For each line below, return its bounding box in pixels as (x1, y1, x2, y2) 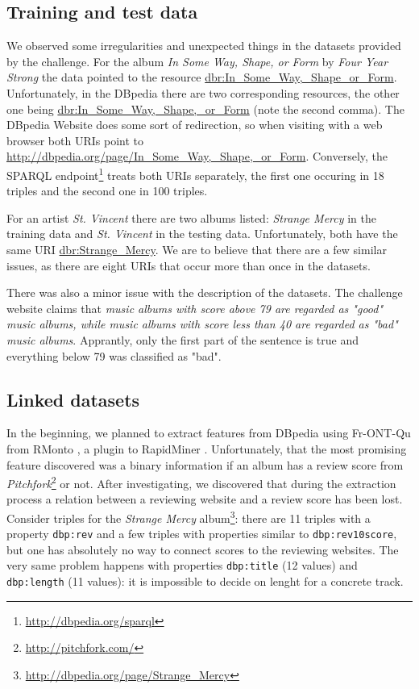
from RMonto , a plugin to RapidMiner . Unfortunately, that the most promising (6, 440, 407, 457)
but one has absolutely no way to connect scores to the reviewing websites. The (6, 541, 399, 557)
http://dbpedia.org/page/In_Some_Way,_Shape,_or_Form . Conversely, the (6, 148, 388, 165)
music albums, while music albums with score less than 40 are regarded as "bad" (6, 315, 398, 332)
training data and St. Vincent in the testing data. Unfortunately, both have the (6, 225, 398, 242)
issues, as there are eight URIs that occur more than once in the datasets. (6, 257, 371, 274)
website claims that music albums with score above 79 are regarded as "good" (6, 299, 384, 316)
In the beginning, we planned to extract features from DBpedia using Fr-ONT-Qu (6, 424, 411, 441)
